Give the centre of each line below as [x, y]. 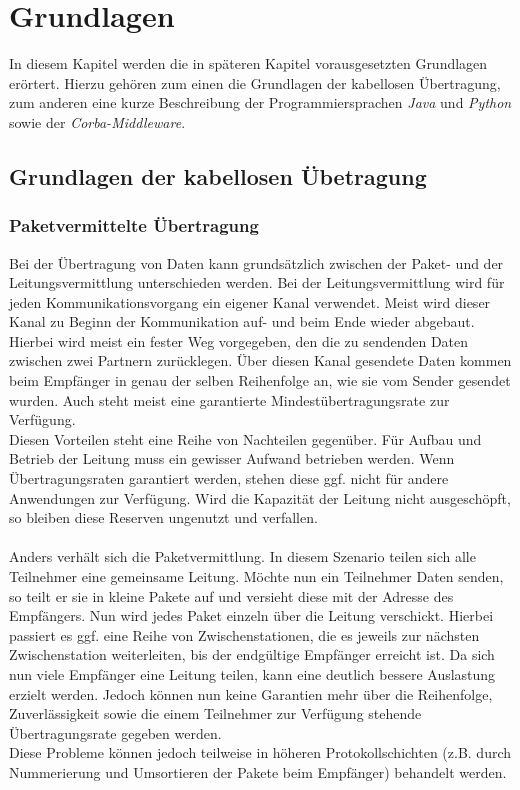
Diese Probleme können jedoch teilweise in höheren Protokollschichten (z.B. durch [260, 752]
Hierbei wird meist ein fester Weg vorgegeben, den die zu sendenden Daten [239, 340]
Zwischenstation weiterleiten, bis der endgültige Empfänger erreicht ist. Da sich [252, 654]
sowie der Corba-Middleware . [97, 121]
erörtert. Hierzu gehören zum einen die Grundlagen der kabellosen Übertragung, [255, 82]
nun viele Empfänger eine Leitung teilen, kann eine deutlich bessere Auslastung [252, 673]
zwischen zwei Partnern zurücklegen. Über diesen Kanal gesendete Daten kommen [260, 360]
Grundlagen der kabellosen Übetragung [218, 175]
